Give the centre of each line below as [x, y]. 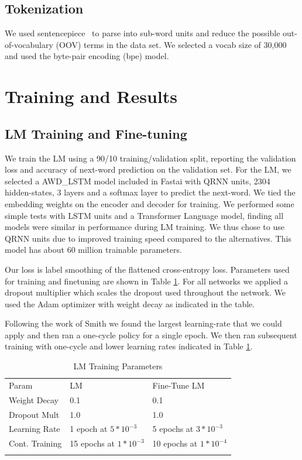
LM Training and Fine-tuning [96, 133]
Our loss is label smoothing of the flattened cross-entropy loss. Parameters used [147, 269]
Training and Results [91, 96]
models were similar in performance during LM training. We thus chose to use [145, 227]
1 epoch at [89, 429]
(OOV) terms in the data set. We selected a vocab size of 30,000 [171, 44]
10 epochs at [175, 443]
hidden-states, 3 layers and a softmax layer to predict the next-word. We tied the [150, 192]
